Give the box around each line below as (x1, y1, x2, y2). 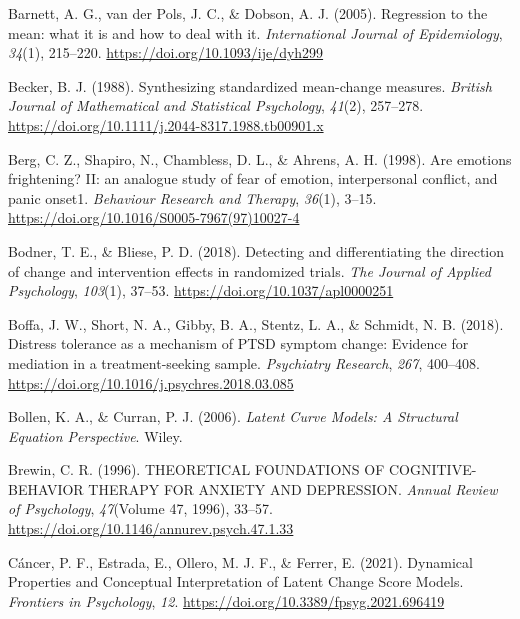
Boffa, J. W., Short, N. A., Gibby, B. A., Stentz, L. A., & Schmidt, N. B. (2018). (8, 313, 504, 334)
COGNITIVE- (388, 459, 477, 480)
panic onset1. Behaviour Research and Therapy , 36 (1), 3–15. (8, 187, 377, 208)
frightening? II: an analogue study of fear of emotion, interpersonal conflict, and (8, 168, 498, 189)
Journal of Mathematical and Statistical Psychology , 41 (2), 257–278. (8, 95, 424, 116)
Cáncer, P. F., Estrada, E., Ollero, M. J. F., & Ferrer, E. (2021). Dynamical (8, 551, 473, 572)
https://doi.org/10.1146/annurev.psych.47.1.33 (8, 518, 294, 539)
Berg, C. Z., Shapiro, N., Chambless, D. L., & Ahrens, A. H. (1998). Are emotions (8, 148, 512, 169)
